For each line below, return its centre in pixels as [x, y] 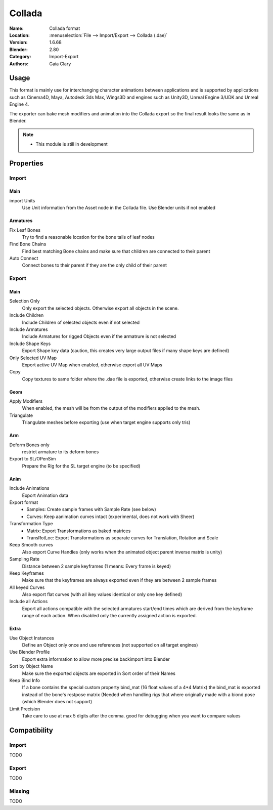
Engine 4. [19, 104]
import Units [22, 200]
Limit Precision [25, 709]
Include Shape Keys [30, 344]
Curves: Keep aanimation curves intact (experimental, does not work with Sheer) [110, 517]
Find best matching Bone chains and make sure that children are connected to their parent [116, 251]
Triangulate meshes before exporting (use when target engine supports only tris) [106, 422]
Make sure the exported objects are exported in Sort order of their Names [99, 673]
